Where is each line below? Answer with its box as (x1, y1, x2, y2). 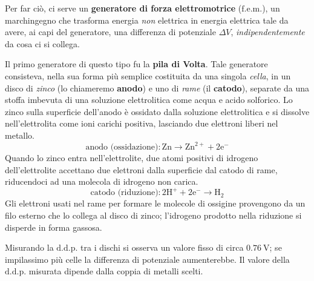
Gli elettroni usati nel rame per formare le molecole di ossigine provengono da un (5, 197, 306, 210)
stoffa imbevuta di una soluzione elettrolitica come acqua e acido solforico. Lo (5, 93, 293, 106)
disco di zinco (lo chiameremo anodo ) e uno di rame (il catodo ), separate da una (5, 81, 310, 94)
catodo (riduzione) (90, 188, 159, 197)
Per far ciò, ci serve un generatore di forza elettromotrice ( (5, 2, 242, 14)
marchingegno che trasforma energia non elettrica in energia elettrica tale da (5, 13, 289, 26)
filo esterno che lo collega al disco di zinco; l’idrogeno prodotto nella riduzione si (5, 208, 302, 221)
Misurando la (5, 241, 54, 254)
